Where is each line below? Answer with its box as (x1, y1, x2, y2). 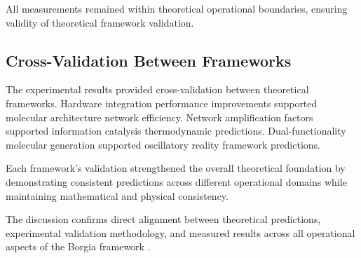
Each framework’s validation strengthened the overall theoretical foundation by (6, 161, 346, 175)
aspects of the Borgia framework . (6, 239, 151, 254)
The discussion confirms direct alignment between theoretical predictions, (6, 212, 321, 226)
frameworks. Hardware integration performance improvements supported (6, 95, 318, 110)
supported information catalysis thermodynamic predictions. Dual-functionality (6, 123, 346, 138)
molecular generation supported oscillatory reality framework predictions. (6, 137, 320, 151)
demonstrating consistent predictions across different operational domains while (6, 174, 347, 189)
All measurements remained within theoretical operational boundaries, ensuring (6, 1, 348, 15)
